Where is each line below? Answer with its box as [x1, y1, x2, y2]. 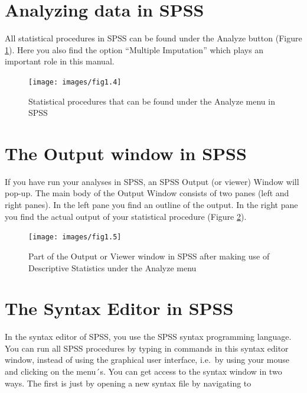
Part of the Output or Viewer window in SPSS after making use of [28, 249, 270, 262]
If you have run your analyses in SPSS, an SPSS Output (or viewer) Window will [5, 175, 299, 187]
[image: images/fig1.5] [28, 233, 122, 242]
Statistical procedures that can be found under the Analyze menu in [28, 95, 275, 107]
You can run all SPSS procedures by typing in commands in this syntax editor [5, 342, 289, 354]
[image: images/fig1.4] [28, 77, 122, 86]
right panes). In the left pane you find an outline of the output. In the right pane [5, 199, 298, 211]
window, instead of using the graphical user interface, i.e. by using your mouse [5, 353, 290, 366]
